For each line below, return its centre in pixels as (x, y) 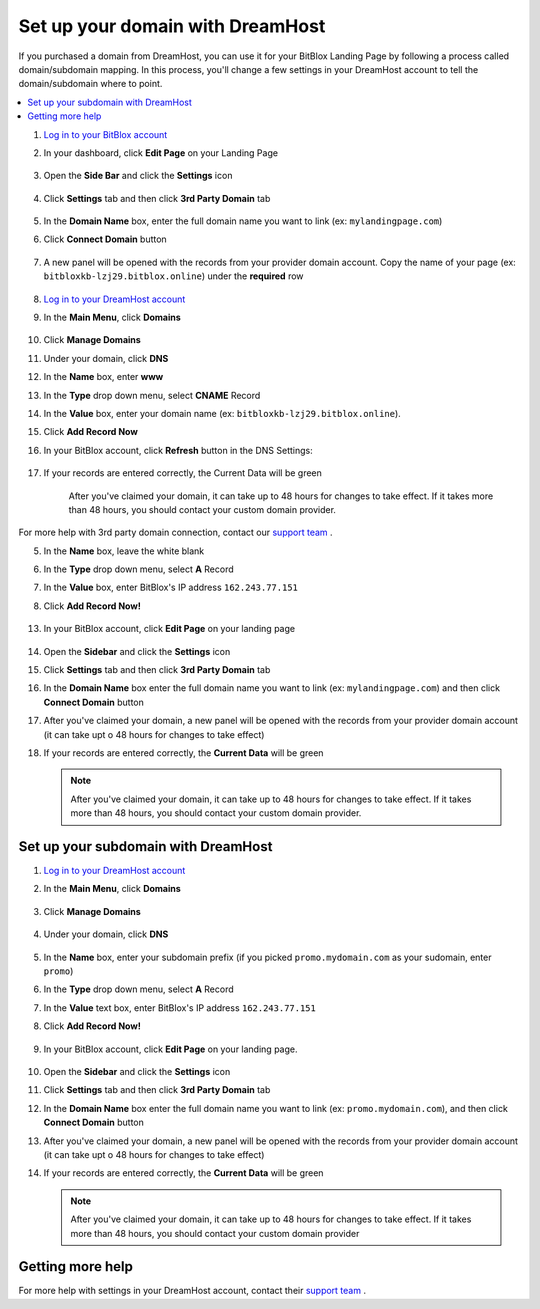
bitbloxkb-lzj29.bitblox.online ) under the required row (173, 276)
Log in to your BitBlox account (105, 134)
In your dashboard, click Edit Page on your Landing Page (161, 152)
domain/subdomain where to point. (90, 84)
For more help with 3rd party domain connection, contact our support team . (176, 532)
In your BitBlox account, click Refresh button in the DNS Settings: (178, 450)
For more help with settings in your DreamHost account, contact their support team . (192, 1291)
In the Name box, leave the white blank (124, 551)
